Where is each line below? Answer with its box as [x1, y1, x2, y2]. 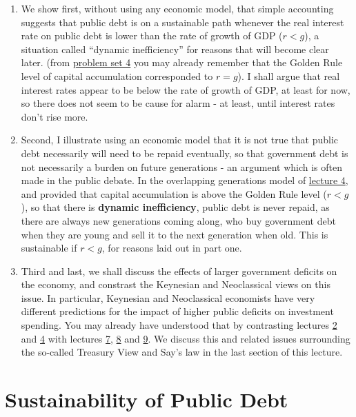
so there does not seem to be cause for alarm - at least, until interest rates [21, 96, 335, 110]
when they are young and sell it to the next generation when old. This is [21, 227, 328, 241]
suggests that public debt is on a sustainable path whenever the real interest [21, 14, 344, 29]
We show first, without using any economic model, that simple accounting [21, 1, 334, 15]
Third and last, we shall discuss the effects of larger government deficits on [21, 263, 337, 278]
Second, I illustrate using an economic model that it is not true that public [21, 132, 339, 147]
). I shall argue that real [237, 68, 340, 83]
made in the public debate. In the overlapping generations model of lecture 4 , [21, 173, 348, 187]
